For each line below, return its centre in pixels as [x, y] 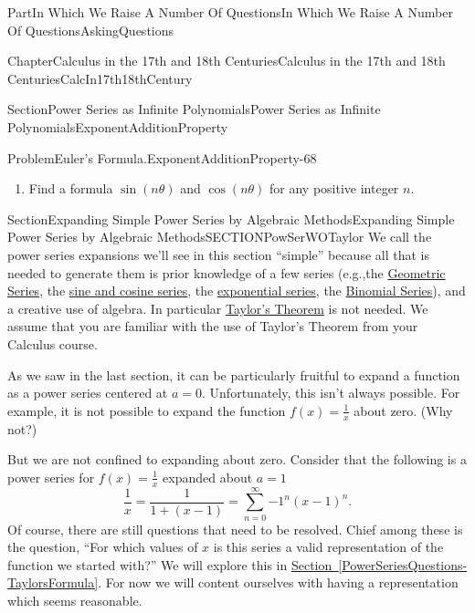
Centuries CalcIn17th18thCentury [100, 78]
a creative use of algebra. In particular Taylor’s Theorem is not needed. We [218, 308]
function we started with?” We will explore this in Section [170, 564]
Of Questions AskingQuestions [91, 30]
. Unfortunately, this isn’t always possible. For [331, 393]
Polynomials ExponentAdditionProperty [118, 126]
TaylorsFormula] [53, 582]
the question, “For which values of [103, 547]
